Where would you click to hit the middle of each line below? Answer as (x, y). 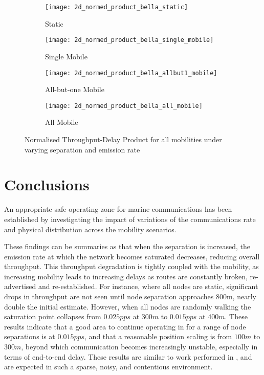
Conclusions (47, 184)
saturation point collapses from (53, 316)
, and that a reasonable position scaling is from (158, 336)
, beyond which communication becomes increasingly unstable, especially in (139, 347)
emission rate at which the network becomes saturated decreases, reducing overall (132, 256)
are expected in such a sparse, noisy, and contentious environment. (108, 367)
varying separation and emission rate (82, 149)
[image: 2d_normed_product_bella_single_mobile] (129, 40)
